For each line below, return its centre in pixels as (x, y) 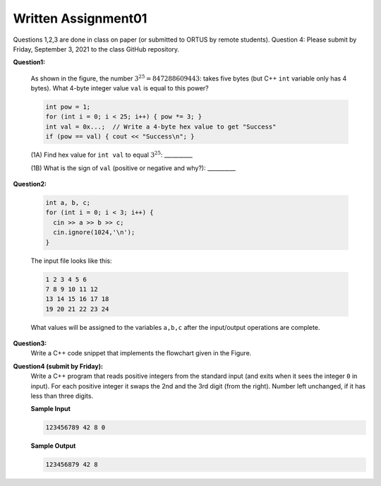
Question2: (30, 184)
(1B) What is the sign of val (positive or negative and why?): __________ (133, 168)
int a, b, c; (68, 203)
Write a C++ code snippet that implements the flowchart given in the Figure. (141, 353)
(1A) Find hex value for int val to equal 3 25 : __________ (112, 154)
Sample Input (50, 409)
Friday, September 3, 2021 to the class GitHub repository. (96, 49)
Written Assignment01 (80, 18)
